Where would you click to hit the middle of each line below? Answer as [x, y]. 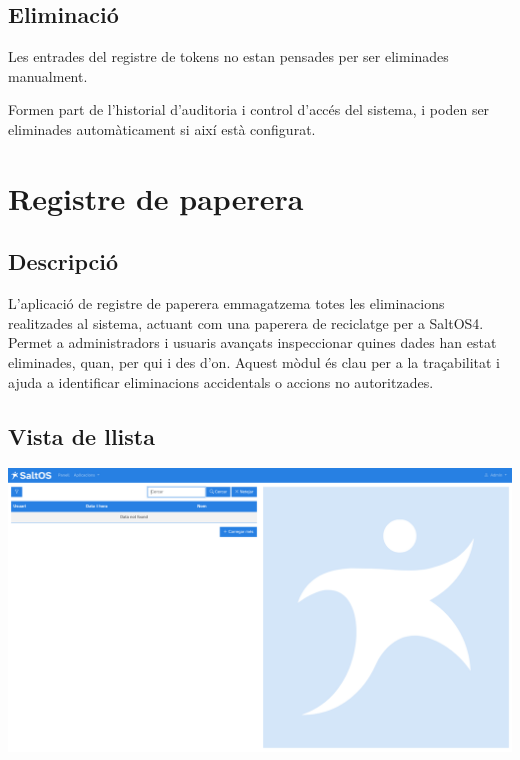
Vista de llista [81, 435]
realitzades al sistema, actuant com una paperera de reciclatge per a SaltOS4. [246, 322]
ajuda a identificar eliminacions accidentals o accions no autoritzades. [221, 381]
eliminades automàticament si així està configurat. [162, 128]
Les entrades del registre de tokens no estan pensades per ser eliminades [228, 56]
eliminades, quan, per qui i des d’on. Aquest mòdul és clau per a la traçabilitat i [254, 361]
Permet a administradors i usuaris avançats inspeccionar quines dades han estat [252, 342]
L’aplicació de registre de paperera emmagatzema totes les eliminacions [226, 303]
